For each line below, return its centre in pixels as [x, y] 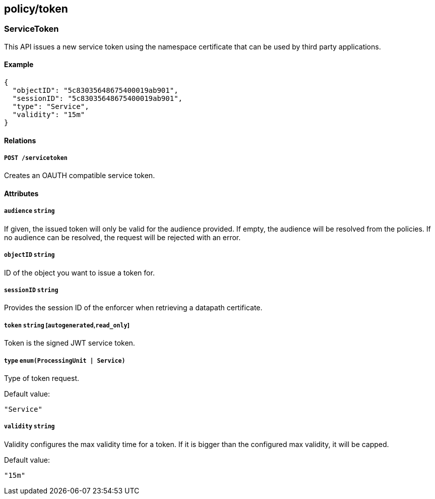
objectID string [29, 255]
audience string [29, 211]
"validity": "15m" [49, 115]
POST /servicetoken [36, 158]
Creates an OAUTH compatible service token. [80, 176]
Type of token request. [42, 378]
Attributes [21, 194]
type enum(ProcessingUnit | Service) [65, 361]
